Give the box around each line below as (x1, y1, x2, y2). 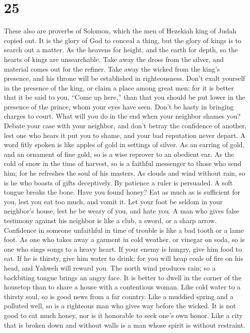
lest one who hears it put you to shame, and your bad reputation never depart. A (4, 130, 246, 140)
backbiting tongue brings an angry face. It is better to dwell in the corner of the (4, 272, 242, 282)
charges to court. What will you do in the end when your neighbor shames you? (4, 111, 241, 121)
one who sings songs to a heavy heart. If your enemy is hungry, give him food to (4, 243, 242, 254)
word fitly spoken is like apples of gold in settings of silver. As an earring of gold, (4, 139, 245, 150)
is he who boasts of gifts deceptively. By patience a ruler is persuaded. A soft (4, 177, 233, 187)
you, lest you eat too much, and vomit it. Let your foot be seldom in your (4, 196, 223, 206)
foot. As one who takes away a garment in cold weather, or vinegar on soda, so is (4, 234, 245, 244)
